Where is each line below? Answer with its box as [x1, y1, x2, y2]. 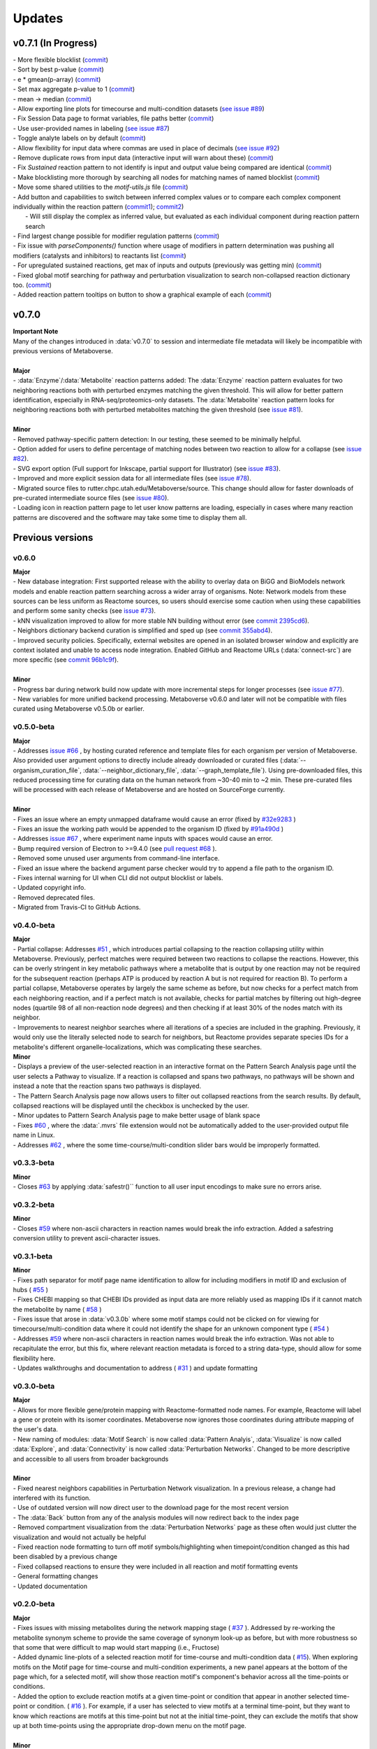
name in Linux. [13, 1131, 55, 1140]
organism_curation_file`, [13, 766, 82, 774]
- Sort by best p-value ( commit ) [13, 65, 104, 73]
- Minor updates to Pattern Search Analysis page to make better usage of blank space [13, 1111, 260, 1119]
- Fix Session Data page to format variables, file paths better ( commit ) [13, 114, 214, 122]
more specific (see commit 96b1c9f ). [13, 656, 119, 664]
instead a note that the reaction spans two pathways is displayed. [13, 1082, 202, 1091]
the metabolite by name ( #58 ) [13, 1305, 102, 1313]
